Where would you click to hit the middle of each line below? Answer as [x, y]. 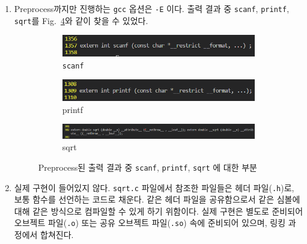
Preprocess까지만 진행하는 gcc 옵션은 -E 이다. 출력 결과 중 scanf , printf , [152, 8]
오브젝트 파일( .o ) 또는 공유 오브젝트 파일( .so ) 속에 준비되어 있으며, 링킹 [150, 223]
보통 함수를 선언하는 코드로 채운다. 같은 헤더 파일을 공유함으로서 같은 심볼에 [157, 199]
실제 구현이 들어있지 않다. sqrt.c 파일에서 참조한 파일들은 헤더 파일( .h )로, [154, 187]
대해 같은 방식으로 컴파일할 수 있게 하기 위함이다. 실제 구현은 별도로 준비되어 [159, 211]
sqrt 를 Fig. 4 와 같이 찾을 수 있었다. [81, 20]
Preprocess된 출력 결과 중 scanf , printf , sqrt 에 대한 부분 [147, 167]
